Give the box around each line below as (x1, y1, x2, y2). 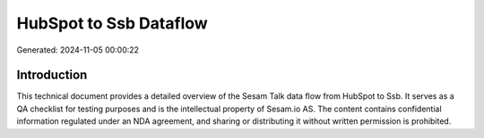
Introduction (16, 68, 88, 83)
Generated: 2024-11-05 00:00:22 (16, 45, 139, 55)
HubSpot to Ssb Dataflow (16, 13, 208, 33)
